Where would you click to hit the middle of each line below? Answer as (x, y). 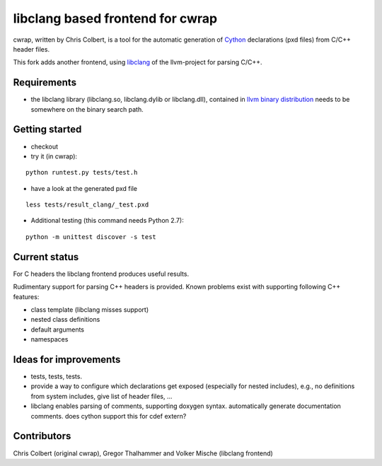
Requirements (45, 82)
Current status (46, 257)
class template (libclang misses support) (90, 309)
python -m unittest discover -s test (91, 237)
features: (26, 296)
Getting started (47, 130)
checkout (45, 146)
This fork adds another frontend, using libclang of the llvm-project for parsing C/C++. (138, 62)
